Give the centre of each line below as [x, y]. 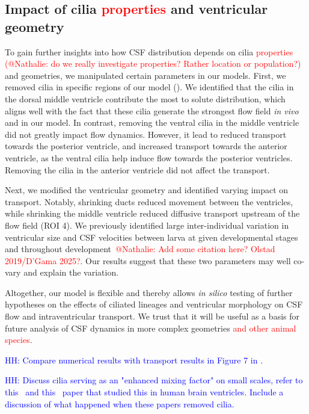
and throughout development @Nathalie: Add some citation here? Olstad [140, 249]
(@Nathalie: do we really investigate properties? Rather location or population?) [153, 63]
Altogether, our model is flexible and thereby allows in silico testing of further [149, 292]
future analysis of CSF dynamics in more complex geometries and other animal [151, 328]
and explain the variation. [71, 272]
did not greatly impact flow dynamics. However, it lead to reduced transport [146, 134]
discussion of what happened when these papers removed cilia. [120, 403]
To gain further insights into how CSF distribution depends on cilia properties [149, 51]
